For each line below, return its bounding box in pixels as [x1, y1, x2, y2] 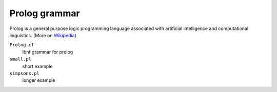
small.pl [9, 56, 32, 62]
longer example [22, 77, 55, 83]
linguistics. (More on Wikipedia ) [9, 32, 76, 38]
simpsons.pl [9, 70, 39, 76]
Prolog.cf [9, 42, 34, 48]
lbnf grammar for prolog [22, 49, 73, 55]
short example [22, 63, 53, 69]
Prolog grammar [9, 8, 80, 19]
